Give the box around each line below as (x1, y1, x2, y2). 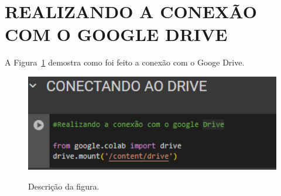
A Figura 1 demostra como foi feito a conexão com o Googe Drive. (5, 56, 245, 68)
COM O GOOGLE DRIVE (5, 22, 228, 46)
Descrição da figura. (28, 180, 100, 192)
